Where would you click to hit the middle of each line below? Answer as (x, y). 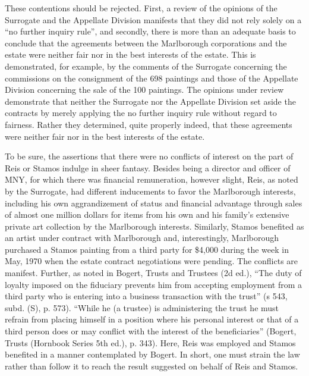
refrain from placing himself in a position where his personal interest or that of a (152, 319)
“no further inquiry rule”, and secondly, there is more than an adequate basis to (150, 31)
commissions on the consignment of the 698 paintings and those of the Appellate (152, 78)
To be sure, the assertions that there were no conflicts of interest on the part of (149, 156)
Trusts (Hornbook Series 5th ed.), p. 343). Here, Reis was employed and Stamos (150, 342)
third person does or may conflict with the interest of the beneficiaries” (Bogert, (151, 331)
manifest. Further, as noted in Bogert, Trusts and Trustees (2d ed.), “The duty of (153, 273)
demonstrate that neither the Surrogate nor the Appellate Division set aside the (150, 101)
